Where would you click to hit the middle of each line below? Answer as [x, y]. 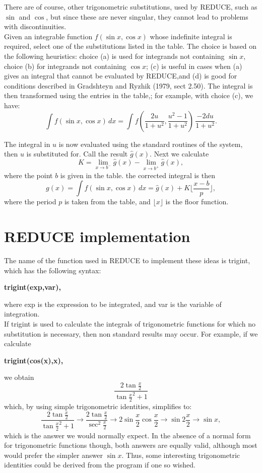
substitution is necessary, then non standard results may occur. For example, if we [131, 333]
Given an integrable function [48, 36]
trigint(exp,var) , [32, 287]
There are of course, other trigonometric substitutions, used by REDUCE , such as [131, 7]
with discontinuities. [35, 26]
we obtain [19, 377]
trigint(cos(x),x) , [34, 360]
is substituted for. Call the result [77, 154]
